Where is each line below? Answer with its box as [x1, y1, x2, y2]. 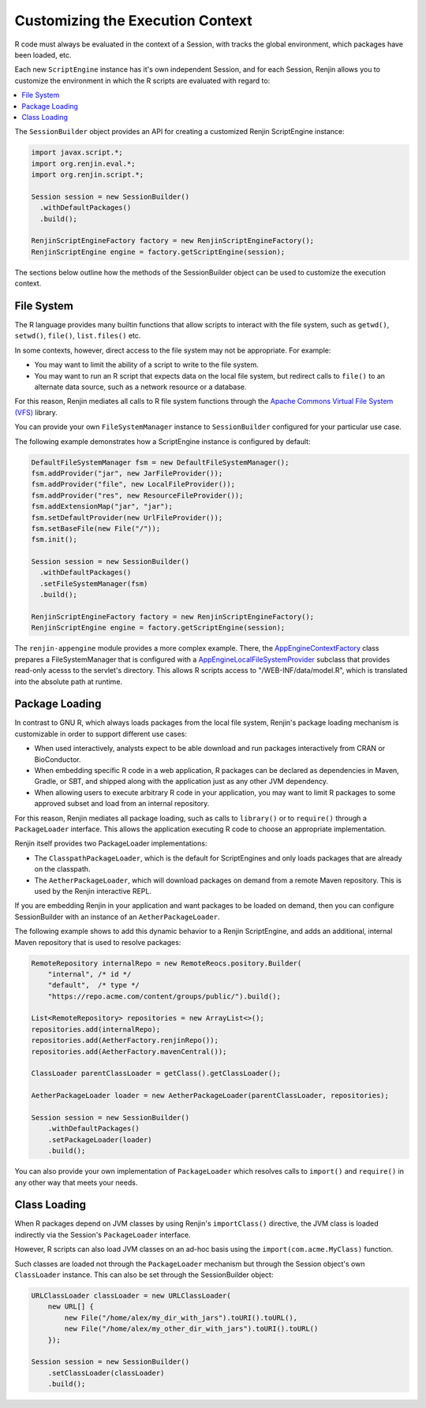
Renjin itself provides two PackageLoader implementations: [14, 838, 207, 848]
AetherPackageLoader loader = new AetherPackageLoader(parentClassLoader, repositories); [31, 1091, 390, 1100]
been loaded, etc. [14, 50, 72, 59]
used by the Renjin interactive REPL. [34, 886, 152, 895]
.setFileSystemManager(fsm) [39, 579, 148, 588]
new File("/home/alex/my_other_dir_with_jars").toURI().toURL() [64, 1324, 319, 1333]
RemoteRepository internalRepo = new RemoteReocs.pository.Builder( [31, 958, 302, 968]
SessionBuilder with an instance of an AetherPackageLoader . [14, 912, 220, 921]
